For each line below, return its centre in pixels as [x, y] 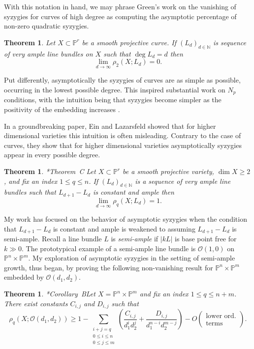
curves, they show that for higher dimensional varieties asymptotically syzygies [123, 145]
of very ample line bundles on [48, 53]
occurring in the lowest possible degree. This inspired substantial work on [115, 89]
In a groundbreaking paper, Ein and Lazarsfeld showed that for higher [110, 126]
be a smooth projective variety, [168, 171]
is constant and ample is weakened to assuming [124, 228]
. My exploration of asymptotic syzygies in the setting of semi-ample [132, 258]
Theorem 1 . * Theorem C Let [50, 171]
